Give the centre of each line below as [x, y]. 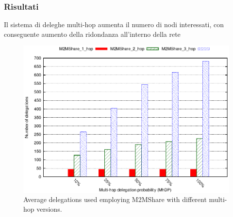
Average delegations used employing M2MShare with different [115, 199]
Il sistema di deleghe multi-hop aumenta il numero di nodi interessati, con [114, 24]
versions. [49, 209]
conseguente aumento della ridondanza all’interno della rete [92, 34]
